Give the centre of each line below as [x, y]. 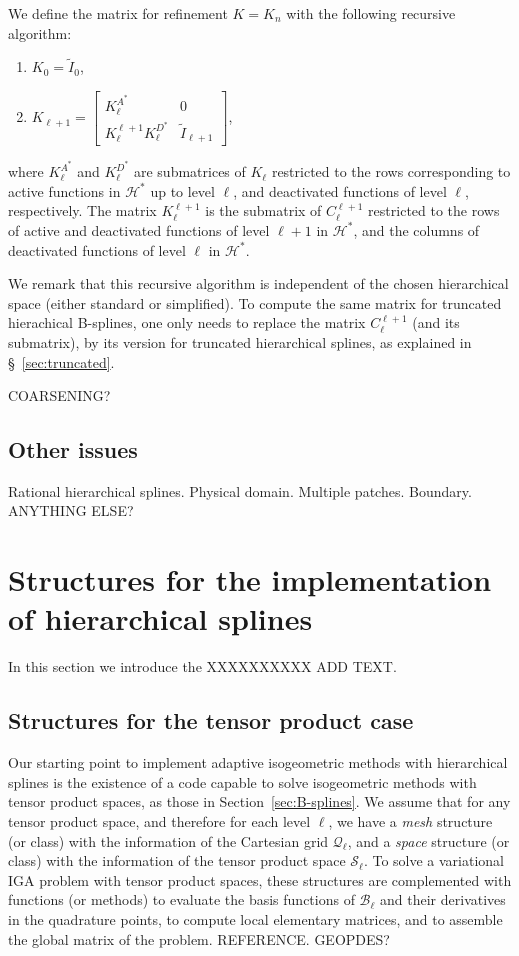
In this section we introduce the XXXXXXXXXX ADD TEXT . [202, 666]
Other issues [73, 449]
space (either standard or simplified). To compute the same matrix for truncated [255, 302]
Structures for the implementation [250, 579]
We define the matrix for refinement [118, 13]
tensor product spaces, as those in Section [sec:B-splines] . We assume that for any [259, 801]
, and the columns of [416, 229]
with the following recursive [371, 13]
